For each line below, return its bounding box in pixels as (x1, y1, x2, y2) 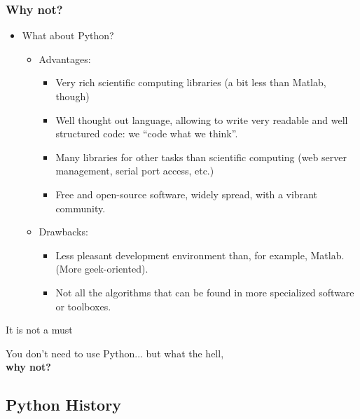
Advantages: (39, 51, 91, 66)
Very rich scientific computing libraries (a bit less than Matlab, (55, 75, 326, 90)
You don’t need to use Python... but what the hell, (6, 345, 224, 360)
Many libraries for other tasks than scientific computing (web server (55, 149, 347, 164)
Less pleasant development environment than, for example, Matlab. (55, 247, 345, 262)
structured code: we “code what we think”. (55, 126, 238, 141)
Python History (6, 394, 121, 415)
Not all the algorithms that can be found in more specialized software (55, 284, 354, 299)
